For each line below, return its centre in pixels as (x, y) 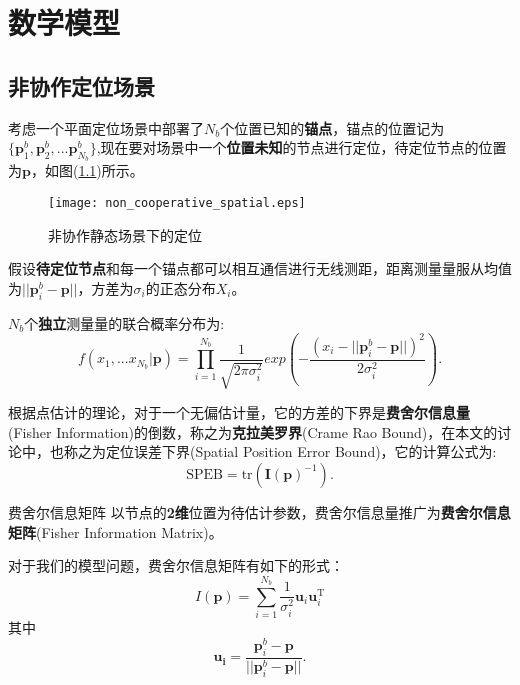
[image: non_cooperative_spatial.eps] (177, 202)
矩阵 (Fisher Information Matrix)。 (115, 531)
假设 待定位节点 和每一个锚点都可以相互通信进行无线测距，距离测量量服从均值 (260, 268)
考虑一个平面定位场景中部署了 (106, 127)
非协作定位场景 (81, 85)
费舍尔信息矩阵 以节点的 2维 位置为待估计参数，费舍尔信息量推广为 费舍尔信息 (259, 511)
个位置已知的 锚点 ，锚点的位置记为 (332, 127)
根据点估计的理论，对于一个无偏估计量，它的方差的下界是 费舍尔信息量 (239, 412)
